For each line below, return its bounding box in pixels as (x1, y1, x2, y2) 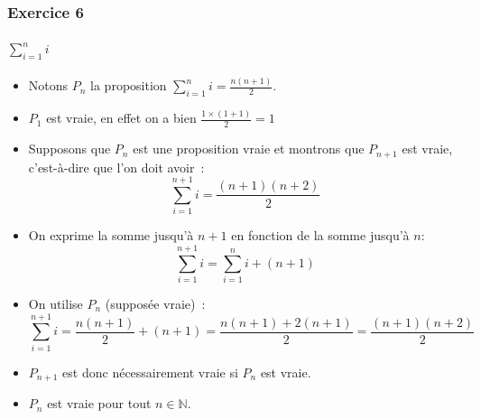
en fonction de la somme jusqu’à (231, 226, 410, 245)
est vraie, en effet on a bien (46, 108, 197, 127)
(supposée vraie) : (105, 293, 206, 312)
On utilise (28, 293, 83, 312)
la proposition (90, 76, 167, 95)
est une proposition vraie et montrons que (133, 139, 365, 158)
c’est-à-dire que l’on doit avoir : (28, 157, 205, 176)
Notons (28, 76, 69, 95)
